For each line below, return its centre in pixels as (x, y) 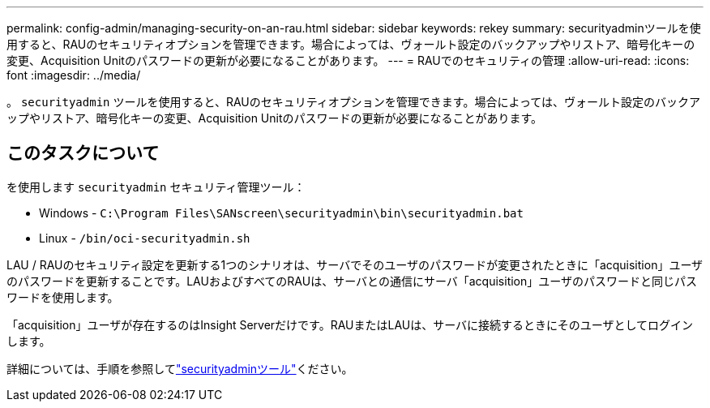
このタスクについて (83, 153)
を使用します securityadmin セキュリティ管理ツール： (156, 187)
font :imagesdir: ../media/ (74, 75)
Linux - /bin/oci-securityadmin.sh (145, 238)
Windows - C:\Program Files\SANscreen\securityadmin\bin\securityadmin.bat (281, 213)
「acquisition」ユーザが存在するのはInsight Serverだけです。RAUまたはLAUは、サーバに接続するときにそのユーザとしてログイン (350, 324)
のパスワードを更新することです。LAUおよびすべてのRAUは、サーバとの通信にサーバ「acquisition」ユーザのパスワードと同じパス (352, 281)
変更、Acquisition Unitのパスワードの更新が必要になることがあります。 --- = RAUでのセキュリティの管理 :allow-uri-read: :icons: (348, 60)
